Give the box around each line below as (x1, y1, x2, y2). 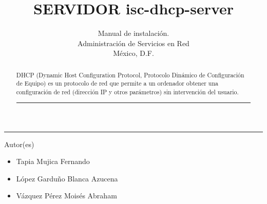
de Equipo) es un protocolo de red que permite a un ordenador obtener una (16, 79, 218, 88)
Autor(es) (4, 138, 34, 149)
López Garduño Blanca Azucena (16, 173, 118, 183)
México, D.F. (113, 48, 154, 58)
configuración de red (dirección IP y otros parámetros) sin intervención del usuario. (16, 88, 239, 96)
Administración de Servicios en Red (78, 37, 189, 48)
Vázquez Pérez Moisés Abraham (16, 190, 117, 201)
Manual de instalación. (98, 28, 169, 38)
